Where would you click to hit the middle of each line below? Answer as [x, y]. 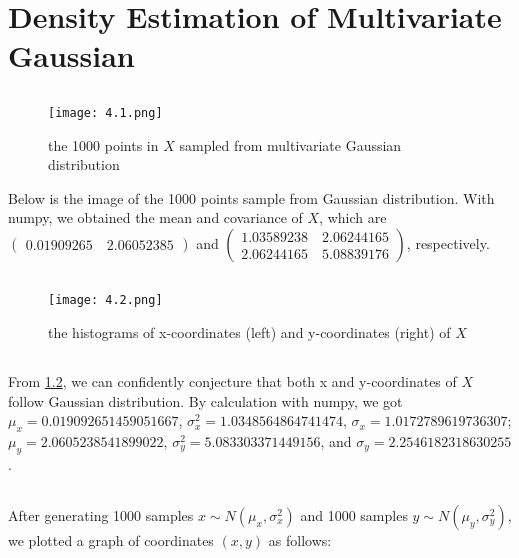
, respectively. [448, 242]
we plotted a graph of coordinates [111, 539]
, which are [353, 217]
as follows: [300, 539]
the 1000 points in [103, 144]
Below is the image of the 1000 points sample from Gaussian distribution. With [251, 197]
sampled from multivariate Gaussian [290, 144]
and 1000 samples [354, 514]
